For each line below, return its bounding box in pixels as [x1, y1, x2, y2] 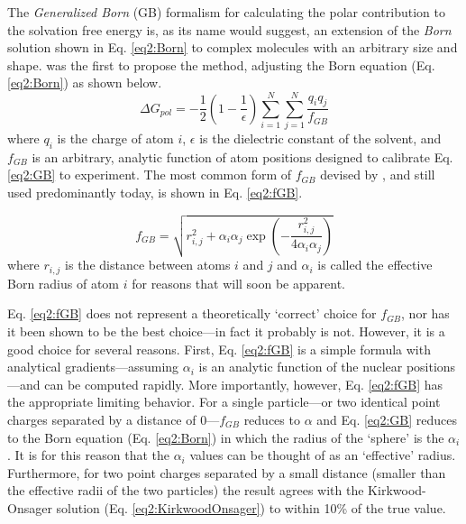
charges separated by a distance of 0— [7, 409, 220, 428]
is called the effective [317, 255, 433, 274]
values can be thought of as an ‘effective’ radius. [189, 446, 456, 464]
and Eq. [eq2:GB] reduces [316, 409, 458, 428]
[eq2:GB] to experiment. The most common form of [7, 165, 292, 184]
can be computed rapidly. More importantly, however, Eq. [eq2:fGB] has [44, 374, 443, 393]
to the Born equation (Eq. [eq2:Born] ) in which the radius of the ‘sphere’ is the [7, 427, 444, 446]
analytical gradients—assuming [7, 357, 179, 376]
